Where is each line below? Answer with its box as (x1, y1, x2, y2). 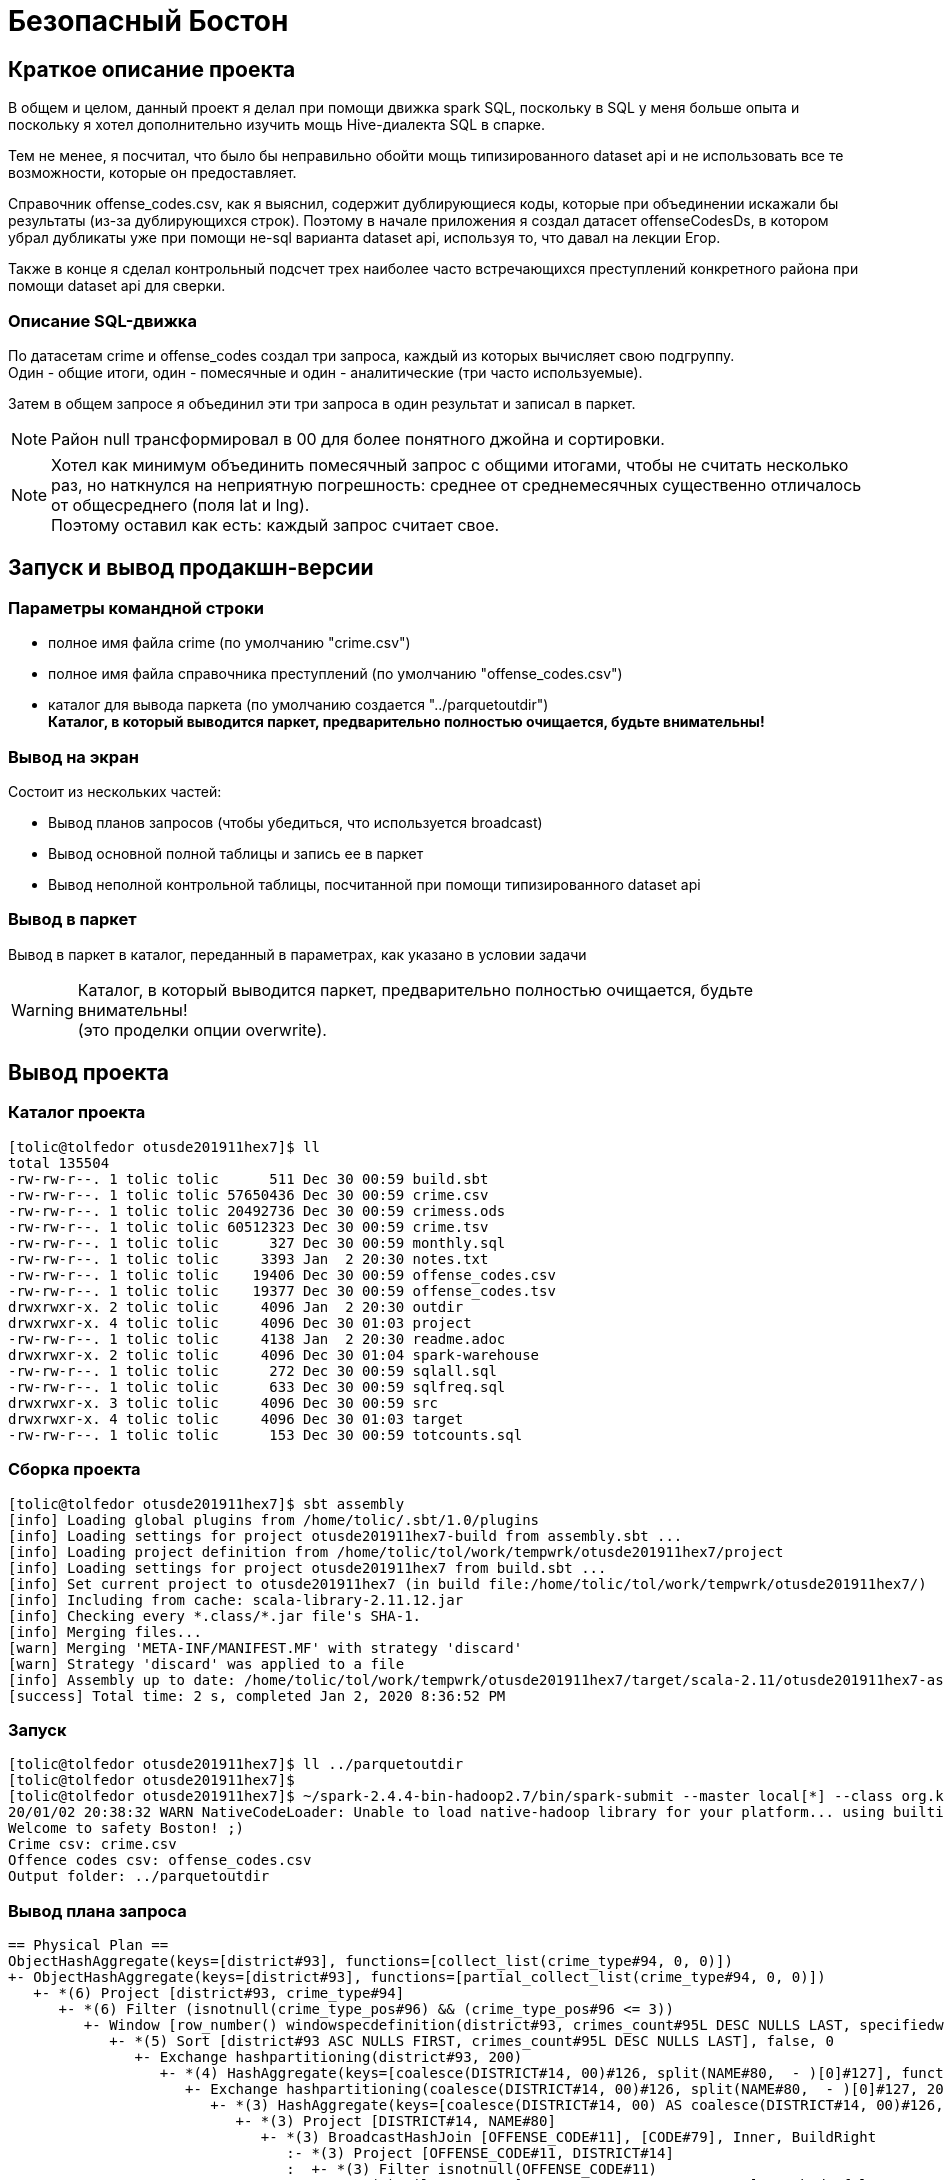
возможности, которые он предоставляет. (8, 164, 297, 182)
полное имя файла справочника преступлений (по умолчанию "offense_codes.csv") (48, 665, 623, 683)
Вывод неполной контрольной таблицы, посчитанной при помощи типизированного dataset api (48, 875, 701, 893)
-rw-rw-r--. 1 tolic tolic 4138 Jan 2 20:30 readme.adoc (8, 1330, 506, 1347)
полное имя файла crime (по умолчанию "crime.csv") (48, 634, 411, 652)
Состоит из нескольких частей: (8, 782, 222, 800)
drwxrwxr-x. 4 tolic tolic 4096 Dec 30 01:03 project (8, 1314, 472, 1331)
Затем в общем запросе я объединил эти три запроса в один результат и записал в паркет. (8, 394, 636, 412)
